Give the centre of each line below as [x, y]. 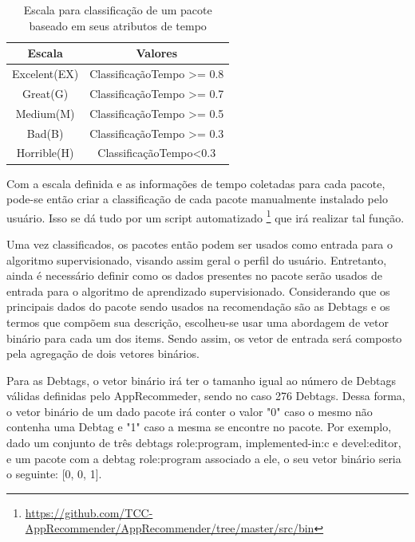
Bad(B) [45, 133]
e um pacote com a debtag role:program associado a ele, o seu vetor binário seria [204, 458]
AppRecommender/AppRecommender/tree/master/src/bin [170, 528]
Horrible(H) [45, 153]
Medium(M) [45, 113]
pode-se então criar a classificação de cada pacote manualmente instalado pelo [197, 199]
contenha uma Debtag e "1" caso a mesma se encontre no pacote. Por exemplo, [199, 427]
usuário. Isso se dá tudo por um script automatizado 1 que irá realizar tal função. [206, 216]
